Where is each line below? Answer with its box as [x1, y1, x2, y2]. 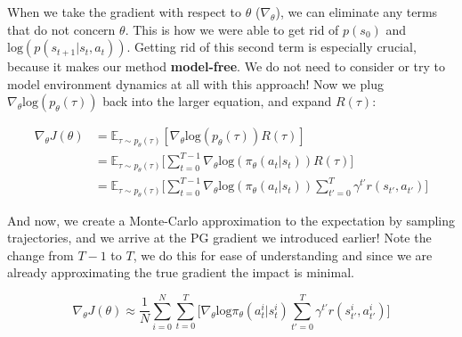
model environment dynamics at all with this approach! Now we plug [7, 74, 384, 93]
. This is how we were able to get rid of [125, 20, 339, 38]
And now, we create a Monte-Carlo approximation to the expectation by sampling [7, 210, 456, 229]
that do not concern [7, 20, 116, 38]
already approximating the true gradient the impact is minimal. [7, 263, 354, 282]
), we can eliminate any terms [275, 3, 438, 21]
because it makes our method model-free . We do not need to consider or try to [7, 57, 446, 76]
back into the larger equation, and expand [102, 92, 332, 111]
